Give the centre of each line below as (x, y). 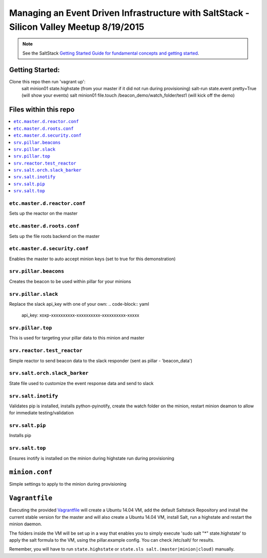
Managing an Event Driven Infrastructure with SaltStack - (129, 13)
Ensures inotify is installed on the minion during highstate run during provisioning (92, 458)
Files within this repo (42, 110)
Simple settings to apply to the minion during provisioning (68, 484)
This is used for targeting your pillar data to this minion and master (77, 338)
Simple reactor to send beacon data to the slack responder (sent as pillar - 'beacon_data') (101, 361)
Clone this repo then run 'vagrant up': (47, 81)
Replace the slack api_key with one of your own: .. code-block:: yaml (79, 304)
